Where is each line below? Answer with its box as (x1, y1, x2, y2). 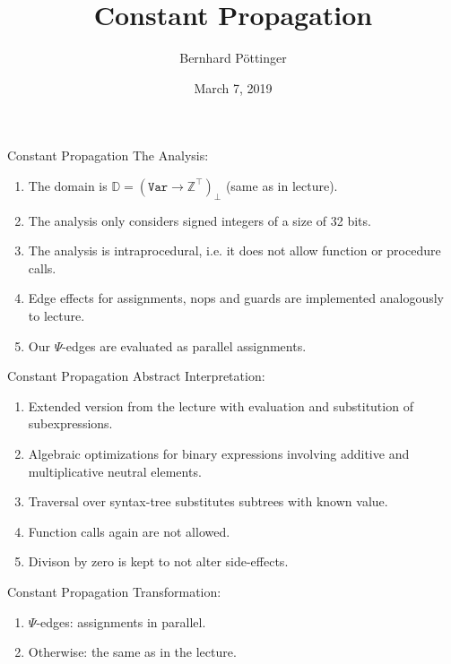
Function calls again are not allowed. (28, 522, 230, 540)
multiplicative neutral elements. (28, 461, 202, 480)
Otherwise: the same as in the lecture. (28, 642, 237, 661)
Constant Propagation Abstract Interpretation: (7, 366, 265, 385)
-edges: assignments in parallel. (36, 612, 206, 631)
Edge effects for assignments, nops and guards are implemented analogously (28, 289, 445, 307)
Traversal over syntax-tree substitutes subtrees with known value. (28, 492, 388, 511)
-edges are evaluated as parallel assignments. (62, 336, 307, 355)
